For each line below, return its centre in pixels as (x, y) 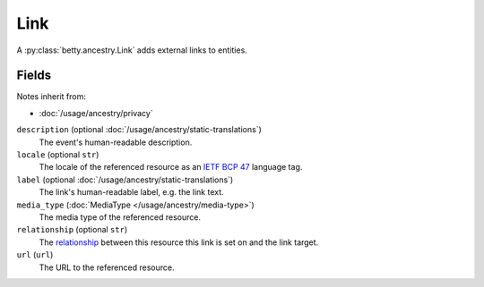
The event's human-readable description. (116, 142)
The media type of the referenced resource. (120, 217)
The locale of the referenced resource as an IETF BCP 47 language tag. (171, 167)
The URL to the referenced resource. (107, 267)
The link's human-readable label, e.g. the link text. (131, 192)
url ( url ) (35, 255)
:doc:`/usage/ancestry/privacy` (96, 113)
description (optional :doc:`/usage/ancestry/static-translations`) (139, 130)
